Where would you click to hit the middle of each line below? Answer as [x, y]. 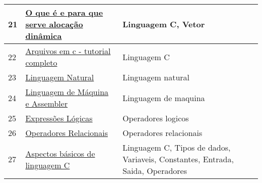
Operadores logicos [156, 118]
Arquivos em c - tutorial [68, 51]
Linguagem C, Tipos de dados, [177, 147]
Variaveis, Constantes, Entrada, [178, 159]
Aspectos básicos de [60, 153]
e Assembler [47, 103]
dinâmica [44, 36]
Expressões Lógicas [59, 118]
